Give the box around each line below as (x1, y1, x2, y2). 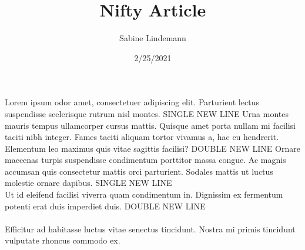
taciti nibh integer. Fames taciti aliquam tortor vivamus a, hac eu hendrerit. (5, 131, 279, 143)
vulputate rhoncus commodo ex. (5, 234, 120, 246)
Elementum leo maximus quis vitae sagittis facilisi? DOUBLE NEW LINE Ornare (5, 142, 300, 154)
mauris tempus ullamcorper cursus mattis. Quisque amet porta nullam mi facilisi (5, 119, 296, 131)
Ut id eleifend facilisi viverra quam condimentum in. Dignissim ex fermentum (5, 188, 283, 201)
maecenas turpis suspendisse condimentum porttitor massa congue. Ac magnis (5, 154, 286, 166)
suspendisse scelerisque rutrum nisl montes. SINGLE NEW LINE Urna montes (5, 107, 289, 119)
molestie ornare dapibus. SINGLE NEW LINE (5, 176, 172, 189)
